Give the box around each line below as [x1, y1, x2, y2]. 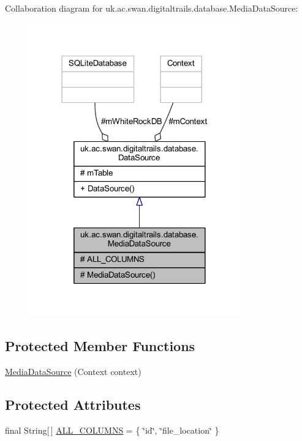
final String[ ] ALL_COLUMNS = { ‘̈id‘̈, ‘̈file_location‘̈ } [5, 423, 219, 436]
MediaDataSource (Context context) [5, 365, 142, 377]
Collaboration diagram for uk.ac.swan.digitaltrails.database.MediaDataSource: [5, 2, 298, 14]
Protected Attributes [5, 395, 141, 413]
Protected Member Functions [5, 336, 195, 355]
